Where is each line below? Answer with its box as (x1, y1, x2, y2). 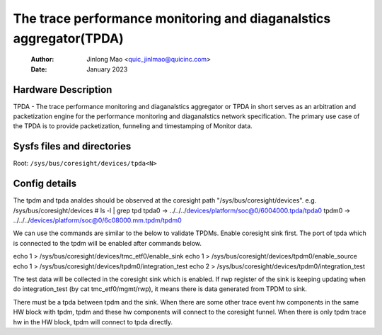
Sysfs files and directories (13, 140, 132, 152)
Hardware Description (13, 84, 112, 96)
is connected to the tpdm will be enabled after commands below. (13, 239, 202, 247)
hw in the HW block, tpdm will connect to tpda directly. (13, 317, 173, 326)
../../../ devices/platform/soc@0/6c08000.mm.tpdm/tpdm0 (13, 216, 182, 225)
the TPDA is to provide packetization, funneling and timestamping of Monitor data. (13, 122, 253, 130)
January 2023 (86, 64, 128, 74)
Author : (30, 55, 54, 64)
